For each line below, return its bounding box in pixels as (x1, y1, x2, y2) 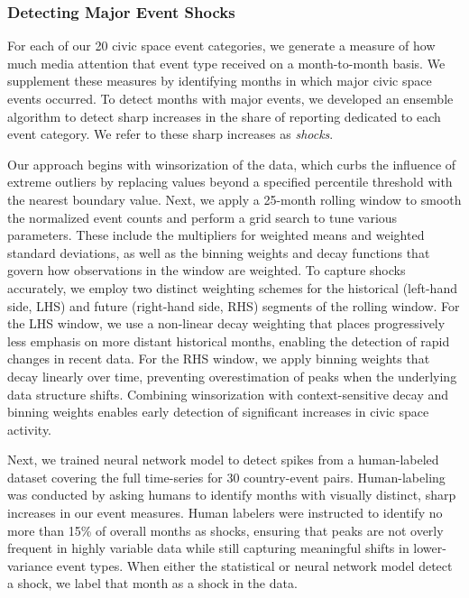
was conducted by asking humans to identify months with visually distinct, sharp (7, 485, 456, 504)
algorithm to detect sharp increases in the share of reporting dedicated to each (7, 106, 441, 125)
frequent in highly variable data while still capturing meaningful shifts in (7, 538, 409, 557)
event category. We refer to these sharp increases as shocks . (7, 124, 334, 143)
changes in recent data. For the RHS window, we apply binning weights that (7, 349, 430, 368)
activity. (7, 419, 52, 438)
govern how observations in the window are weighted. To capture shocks (7, 261, 406, 280)
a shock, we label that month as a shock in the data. (7, 574, 298, 593)
